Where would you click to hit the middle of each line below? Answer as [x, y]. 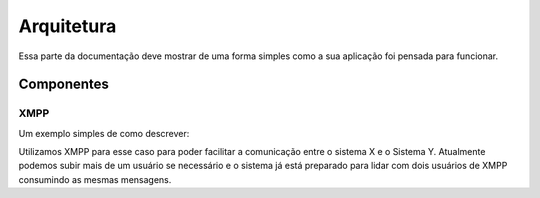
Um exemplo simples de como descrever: [104, 133]
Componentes [64, 84]
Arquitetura [67, 26]
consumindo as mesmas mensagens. [95, 179]
